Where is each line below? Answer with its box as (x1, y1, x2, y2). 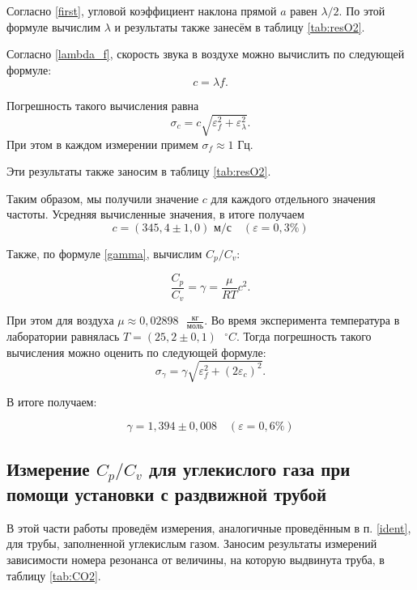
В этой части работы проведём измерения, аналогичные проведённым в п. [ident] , (6, 519, 411, 536)
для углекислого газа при (149, 456, 351, 481)
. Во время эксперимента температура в (204, 312, 400, 329)
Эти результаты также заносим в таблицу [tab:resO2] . (6, 163, 271, 180)
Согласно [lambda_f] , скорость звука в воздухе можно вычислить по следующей (6, 45, 405, 62)
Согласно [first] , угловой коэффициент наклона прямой (6, 2, 277, 19)
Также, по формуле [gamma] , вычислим (6, 244, 202, 261)
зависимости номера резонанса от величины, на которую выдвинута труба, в (6, 551, 385, 567)
